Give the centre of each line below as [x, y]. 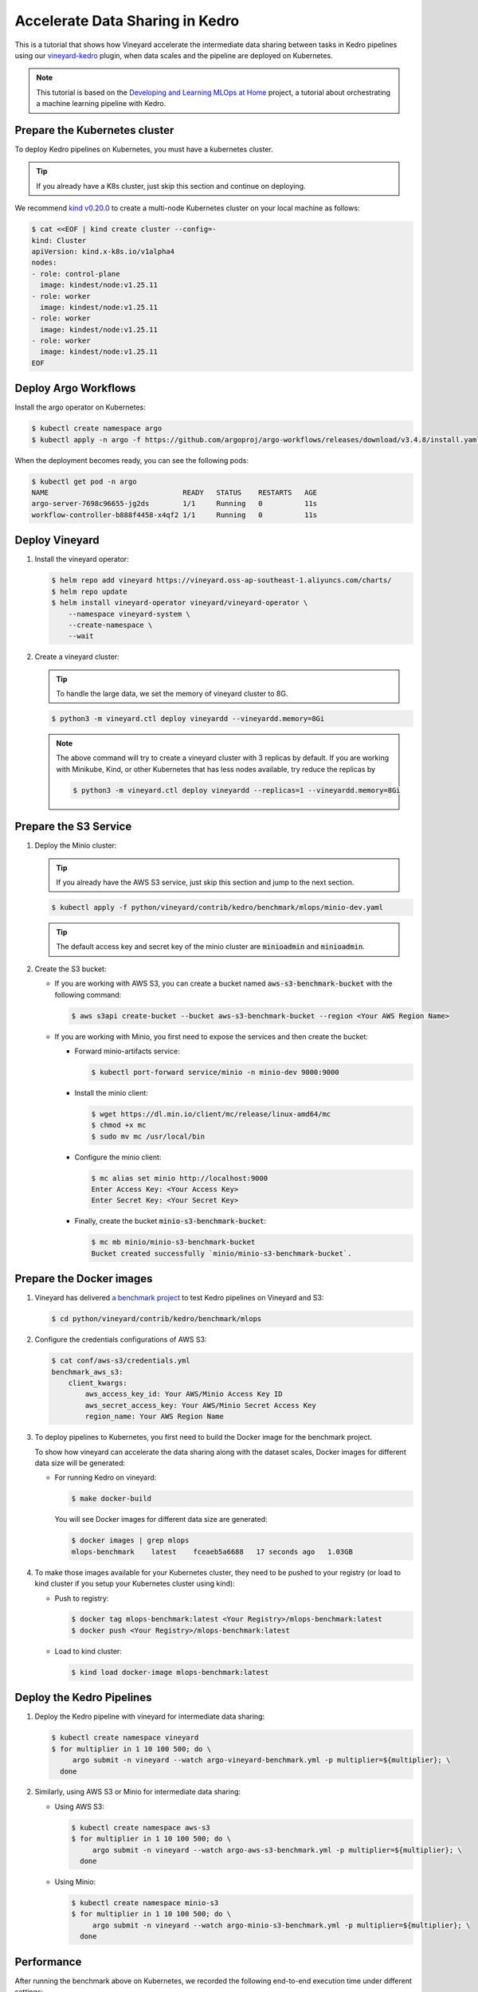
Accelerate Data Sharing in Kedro [127, 21]
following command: [88, 994]
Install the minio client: [112, 1092]
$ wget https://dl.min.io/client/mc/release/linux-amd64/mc [211, 1114]
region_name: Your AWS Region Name [155, 1417]
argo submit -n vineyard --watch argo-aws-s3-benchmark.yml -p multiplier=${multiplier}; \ [277, 1850]
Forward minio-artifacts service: [127, 1051]
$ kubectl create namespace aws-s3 [141, 1827]
